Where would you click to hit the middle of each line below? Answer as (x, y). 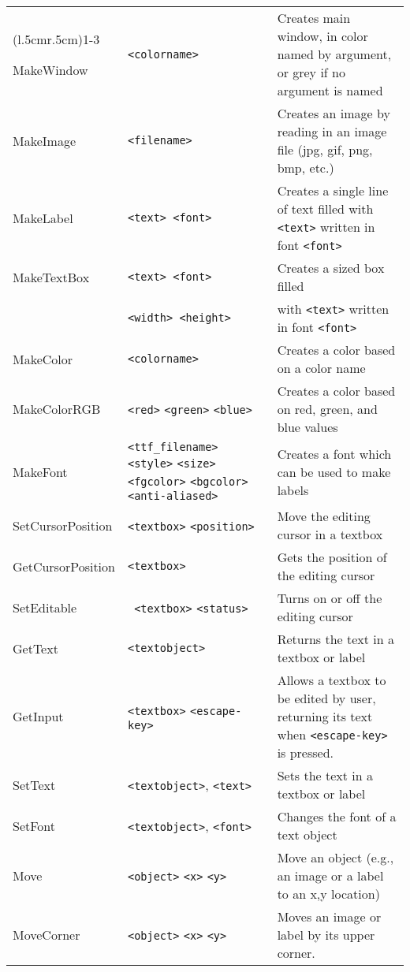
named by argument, (334, 54)
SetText (34, 784)
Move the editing (324, 516)
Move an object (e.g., (335, 857)
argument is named (330, 90)
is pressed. (306, 752)
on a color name (321, 368)
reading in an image (332, 131)
